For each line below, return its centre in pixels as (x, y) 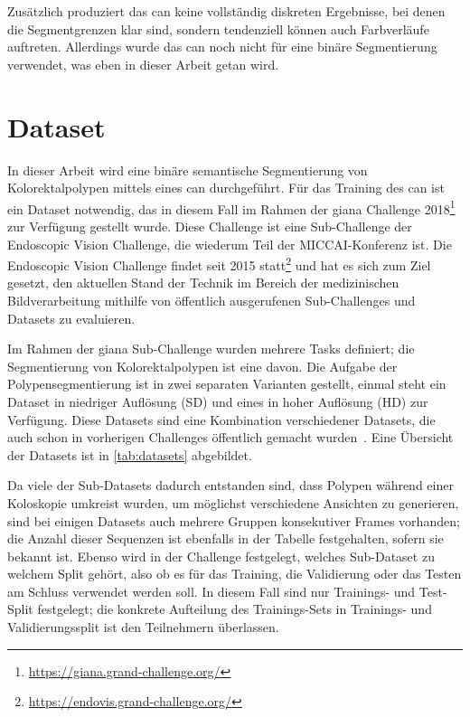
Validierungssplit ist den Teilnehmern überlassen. (143, 627)
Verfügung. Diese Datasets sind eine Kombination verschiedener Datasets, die (221, 419)
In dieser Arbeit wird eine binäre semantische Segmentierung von (188, 170)
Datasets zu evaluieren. (71, 318)
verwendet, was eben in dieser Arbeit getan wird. (143, 64)
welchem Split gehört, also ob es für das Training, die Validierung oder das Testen (235, 574)
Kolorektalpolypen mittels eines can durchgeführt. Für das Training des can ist (226, 188)
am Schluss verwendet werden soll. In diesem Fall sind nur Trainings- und (211, 591)
